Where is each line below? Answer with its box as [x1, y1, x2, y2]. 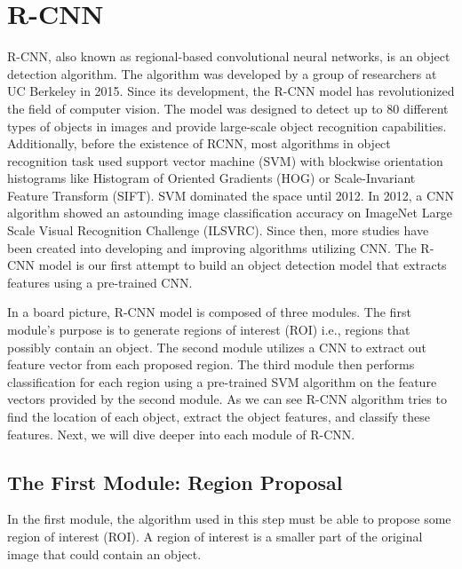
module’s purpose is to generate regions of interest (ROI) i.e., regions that [7, 320, 410, 339]
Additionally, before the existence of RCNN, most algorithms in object [7, 134, 391, 153]
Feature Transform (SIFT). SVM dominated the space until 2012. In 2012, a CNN [7, 186, 455, 204]
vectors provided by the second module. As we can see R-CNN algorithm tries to [7, 390, 447, 408]
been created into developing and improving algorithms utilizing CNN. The [7, 238, 417, 257]
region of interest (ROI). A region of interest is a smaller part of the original [7, 526, 423, 545]
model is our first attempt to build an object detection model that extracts [38, 256, 447, 274]
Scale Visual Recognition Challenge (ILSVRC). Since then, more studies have [7, 221, 429, 240]
